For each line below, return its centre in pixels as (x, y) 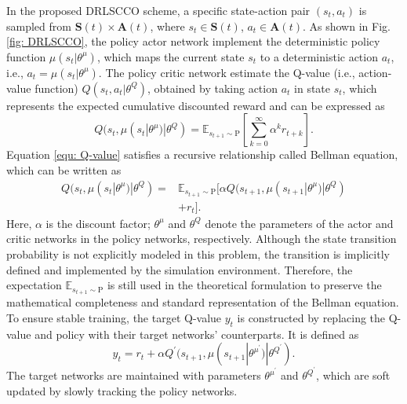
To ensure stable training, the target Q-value (114, 317)
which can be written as (64, 169)
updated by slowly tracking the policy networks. (122, 390)
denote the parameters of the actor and (299, 223)
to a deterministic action (319, 56)
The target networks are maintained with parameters (134, 375)
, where (167, 26)
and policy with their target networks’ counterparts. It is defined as (197, 334)
